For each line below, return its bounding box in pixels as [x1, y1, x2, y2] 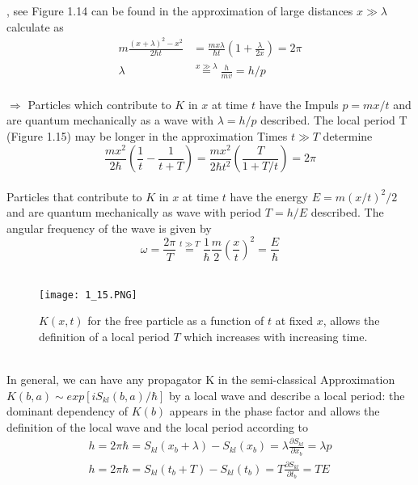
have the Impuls [259, 95, 339, 112]
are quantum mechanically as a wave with [6, 112, 213, 129]
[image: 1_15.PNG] [39, 289, 137, 301]
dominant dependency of [6, 403, 129, 420]
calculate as [6, 18, 64, 35]
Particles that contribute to [6, 188, 142, 205]
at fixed [275, 312, 313, 329]
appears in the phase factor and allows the [169, 403, 380, 420]
